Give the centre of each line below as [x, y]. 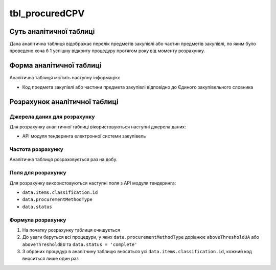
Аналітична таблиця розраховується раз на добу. [63, 160]
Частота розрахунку [36, 149]
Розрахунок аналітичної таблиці [64, 102]
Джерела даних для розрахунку [52, 117]
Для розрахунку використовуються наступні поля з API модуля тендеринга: [93, 183]
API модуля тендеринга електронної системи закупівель [84, 136]
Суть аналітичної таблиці [52, 31]
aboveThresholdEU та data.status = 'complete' [80, 244]
